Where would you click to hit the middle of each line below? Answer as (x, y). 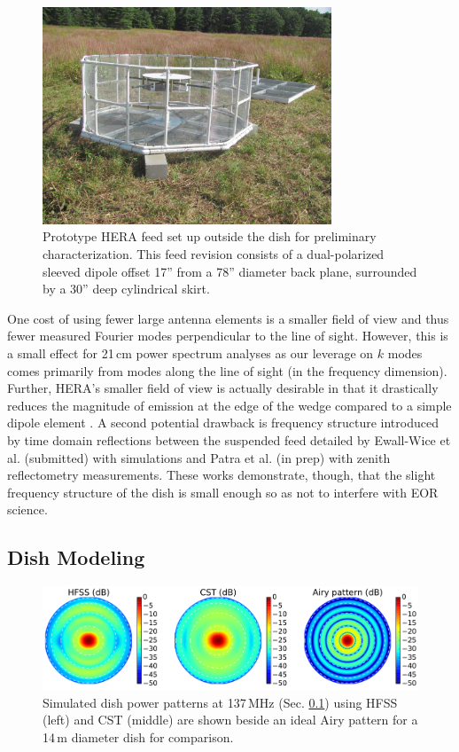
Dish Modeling (76, 557)
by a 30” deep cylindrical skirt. (126, 289)
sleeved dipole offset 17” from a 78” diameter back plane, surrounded (230, 271)
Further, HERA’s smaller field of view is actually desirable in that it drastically (223, 388)
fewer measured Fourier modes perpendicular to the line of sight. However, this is (228, 336)
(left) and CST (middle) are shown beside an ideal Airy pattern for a (230, 720)
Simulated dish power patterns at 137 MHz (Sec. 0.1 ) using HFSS (220, 702)
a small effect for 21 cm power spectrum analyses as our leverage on (191, 352)
